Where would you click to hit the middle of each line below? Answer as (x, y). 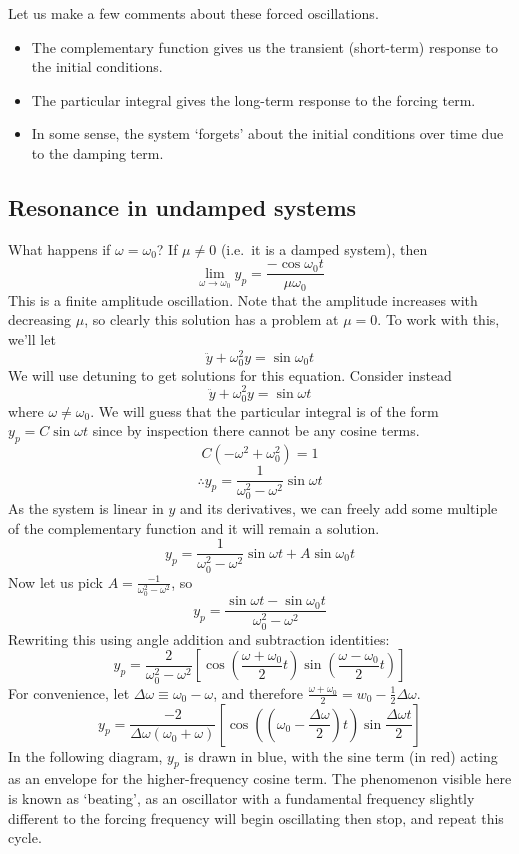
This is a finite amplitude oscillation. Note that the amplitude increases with (243, 299)
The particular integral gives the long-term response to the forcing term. (253, 99)
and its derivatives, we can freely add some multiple (339, 508)
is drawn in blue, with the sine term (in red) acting (341, 755)
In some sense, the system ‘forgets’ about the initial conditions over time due (267, 133)
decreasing (40, 319)
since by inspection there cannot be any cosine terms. (256, 430)
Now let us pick (55, 581)
